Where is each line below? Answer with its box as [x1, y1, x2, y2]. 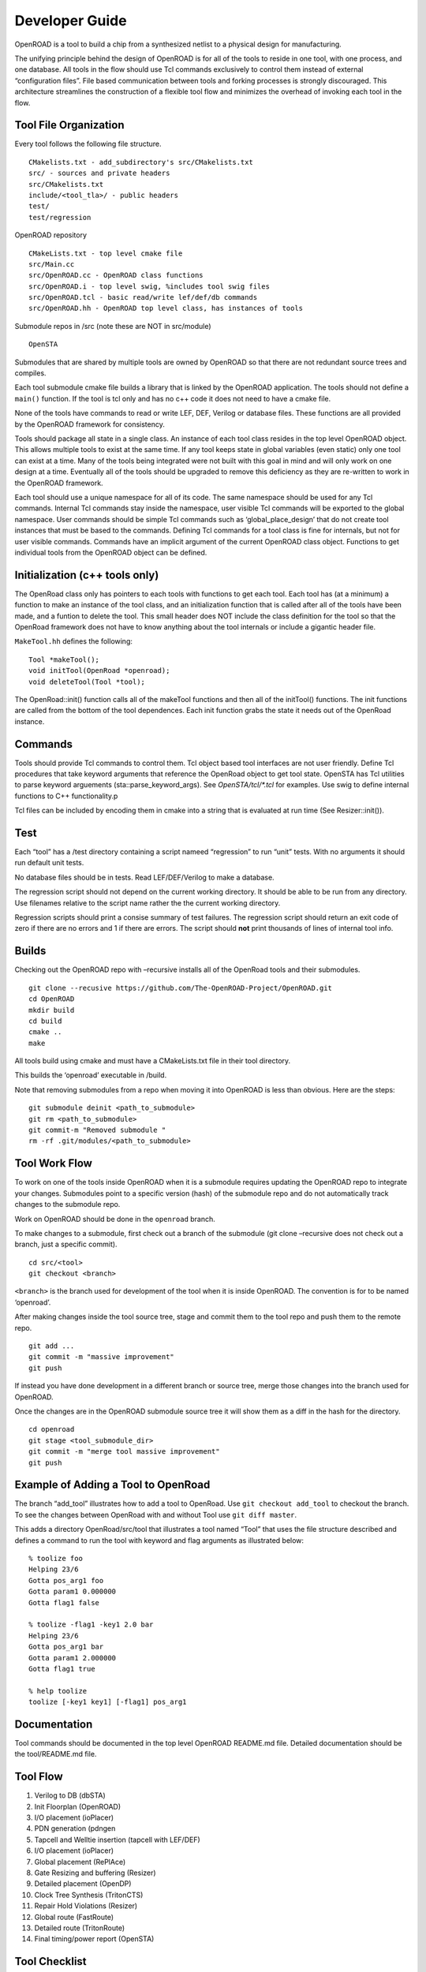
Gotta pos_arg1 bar [28, 1642, 104, 1652]
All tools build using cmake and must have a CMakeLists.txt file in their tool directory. [14, 1056, 291, 1066]
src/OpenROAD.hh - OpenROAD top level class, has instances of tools [28, 304, 304, 313]
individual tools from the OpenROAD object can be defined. [14, 547, 207, 557]
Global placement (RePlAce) [34, 1857, 126, 1866]
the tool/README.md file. [14, 1750, 97, 1759]
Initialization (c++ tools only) [14, 568, 159, 581]
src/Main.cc [28, 260, 75, 268]
